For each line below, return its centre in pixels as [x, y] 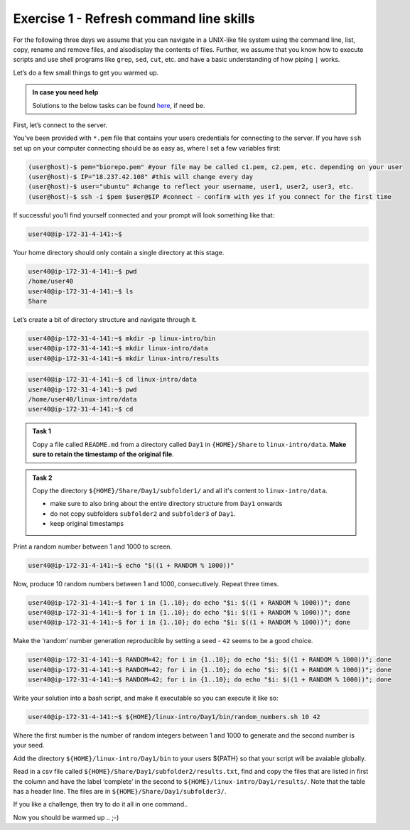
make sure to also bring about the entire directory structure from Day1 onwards [166, 504]
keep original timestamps [87, 524]
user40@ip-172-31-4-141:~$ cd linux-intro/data [112, 379]
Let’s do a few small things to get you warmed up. [86, 72]
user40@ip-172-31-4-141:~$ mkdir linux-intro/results [124, 358]
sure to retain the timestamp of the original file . [103, 454]
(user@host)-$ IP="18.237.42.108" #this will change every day [141, 177]
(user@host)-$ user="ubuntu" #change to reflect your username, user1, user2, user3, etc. [191, 187]
